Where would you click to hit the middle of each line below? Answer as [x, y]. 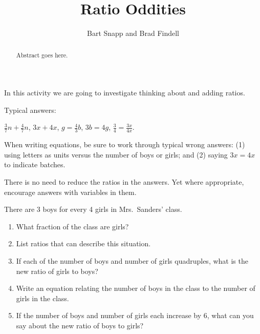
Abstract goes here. [42, 55]
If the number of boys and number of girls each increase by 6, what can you [135, 315]
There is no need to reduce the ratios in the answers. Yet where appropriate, [124, 181]
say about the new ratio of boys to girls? [80, 325]
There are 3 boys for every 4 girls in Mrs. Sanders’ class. [93, 209]
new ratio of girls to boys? [57, 271]
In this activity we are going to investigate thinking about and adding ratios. [125, 93]
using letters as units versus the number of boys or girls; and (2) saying [116, 154]
